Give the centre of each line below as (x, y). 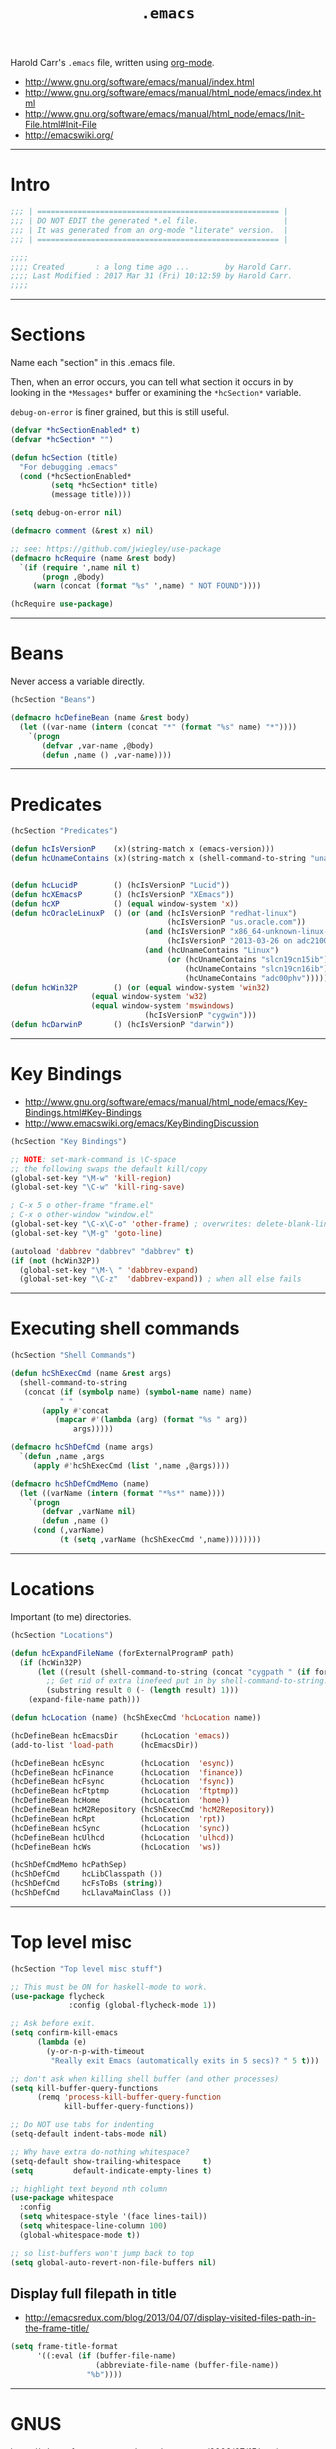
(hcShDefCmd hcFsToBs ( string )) (86, 1884)
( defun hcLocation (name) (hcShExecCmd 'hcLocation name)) (136, 1718)
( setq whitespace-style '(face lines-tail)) (113, 2217)
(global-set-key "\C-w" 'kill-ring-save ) (98, 1187)
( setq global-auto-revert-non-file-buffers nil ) (113, 2262)
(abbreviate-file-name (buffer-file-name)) (187, 2365)
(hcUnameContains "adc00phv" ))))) (256, 978)
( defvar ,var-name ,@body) (98, 745)
